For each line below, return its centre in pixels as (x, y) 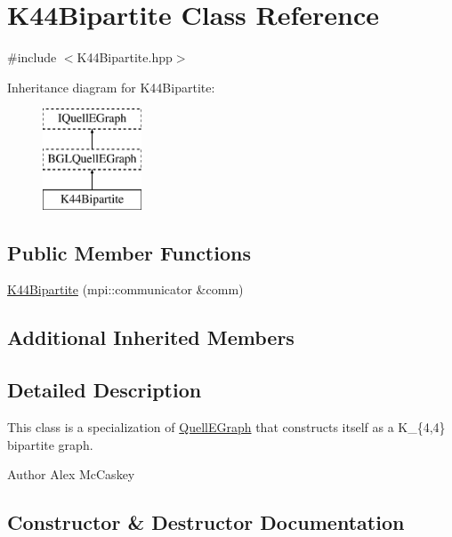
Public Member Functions (129, 252)
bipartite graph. (50, 444)
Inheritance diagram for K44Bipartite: (111, 87)
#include (32, 57)
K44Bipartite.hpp (125, 57)
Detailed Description (105, 390)
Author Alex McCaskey (71, 474)
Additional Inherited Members (151, 337)
